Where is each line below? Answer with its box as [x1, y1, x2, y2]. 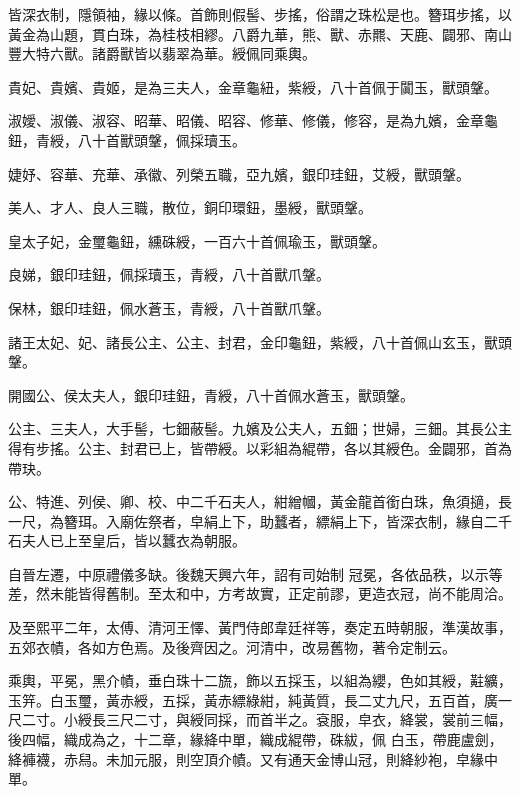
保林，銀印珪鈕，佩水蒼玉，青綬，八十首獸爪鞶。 [8, 297, 330, 318]
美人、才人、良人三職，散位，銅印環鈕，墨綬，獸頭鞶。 [8, 197, 372, 218]
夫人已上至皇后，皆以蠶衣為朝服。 [21, 530, 246, 551]
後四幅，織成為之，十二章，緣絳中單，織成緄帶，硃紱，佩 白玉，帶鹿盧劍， [8, 729, 503, 750]
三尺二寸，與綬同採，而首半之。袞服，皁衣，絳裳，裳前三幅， [105, 709, 512, 730]
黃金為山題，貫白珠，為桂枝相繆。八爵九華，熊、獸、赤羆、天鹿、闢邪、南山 [8, 23, 512, 44]
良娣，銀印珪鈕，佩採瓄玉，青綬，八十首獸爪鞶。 [8, 264, 330, 285]
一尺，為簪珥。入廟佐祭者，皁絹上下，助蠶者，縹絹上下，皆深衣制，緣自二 [8, 510, 498, 531]
